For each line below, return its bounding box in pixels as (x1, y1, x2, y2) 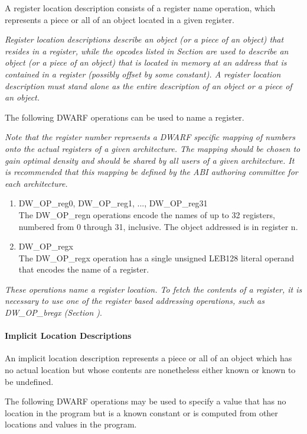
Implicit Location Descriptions (5, 329, 132, 342)
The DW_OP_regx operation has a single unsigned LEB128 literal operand (18, 251, 294, 264)
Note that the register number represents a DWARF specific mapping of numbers (5, 131, 295, 143)
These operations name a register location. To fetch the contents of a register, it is (5, 283, 302, 295)
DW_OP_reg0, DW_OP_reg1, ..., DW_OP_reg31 (18, 197, 208, 209)
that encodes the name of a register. (18, 263, 149, 276)
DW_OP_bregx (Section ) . (5, 306, 102, 319)
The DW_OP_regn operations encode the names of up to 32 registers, (18, 208, 275, 221)
